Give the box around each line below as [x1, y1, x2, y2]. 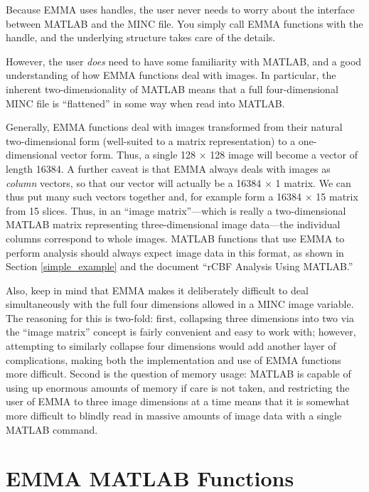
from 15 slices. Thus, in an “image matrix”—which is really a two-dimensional [6, 203, 346, 218]
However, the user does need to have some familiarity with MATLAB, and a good [6, 53, 362, 68]
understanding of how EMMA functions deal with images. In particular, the [6, 68, 336, 82]
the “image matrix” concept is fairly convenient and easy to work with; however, [6, 324, 356, 339]
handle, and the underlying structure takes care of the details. [6, 30, 276, 45]
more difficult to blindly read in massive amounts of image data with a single [6, 408, 342, 423]
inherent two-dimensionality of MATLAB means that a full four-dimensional [6, 81, 338, 96]
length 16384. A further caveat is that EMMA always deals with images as [6, 161, 331, 176]
